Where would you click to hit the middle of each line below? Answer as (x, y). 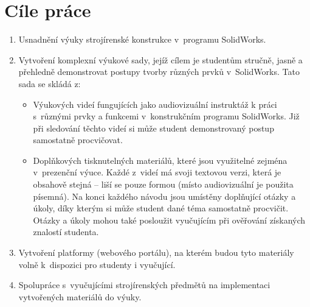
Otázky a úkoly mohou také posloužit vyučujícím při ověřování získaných (169, 220)
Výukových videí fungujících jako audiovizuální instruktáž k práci (155, 104)
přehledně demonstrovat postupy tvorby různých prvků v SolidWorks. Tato (159, 72)
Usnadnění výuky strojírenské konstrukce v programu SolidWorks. (142, 39)
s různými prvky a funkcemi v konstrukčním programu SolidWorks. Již (166, 116)
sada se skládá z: (50, 83)
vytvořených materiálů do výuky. (80, 296)
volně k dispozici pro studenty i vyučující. (97, 264)
